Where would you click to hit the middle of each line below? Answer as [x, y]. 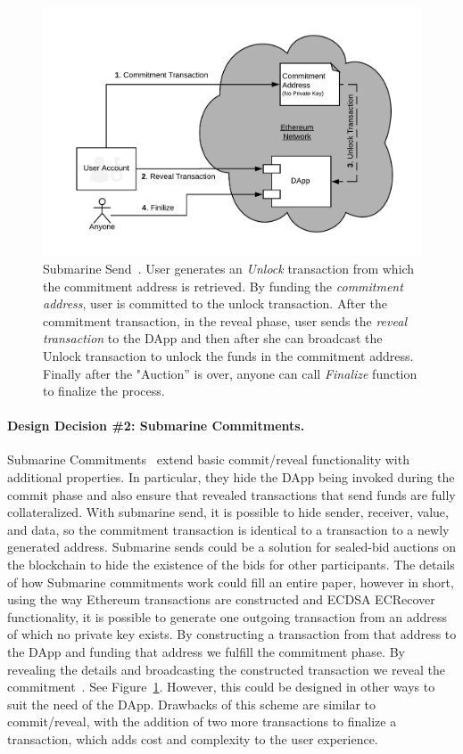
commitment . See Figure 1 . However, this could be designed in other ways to [221, 687]
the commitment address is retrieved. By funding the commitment [223, 286]
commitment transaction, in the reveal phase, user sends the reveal [225, 320]
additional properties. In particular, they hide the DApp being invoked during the [231, 477]
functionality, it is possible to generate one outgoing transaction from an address [227, 616]
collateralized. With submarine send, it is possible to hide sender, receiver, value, [228, 512]
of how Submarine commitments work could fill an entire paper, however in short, [231, 582]
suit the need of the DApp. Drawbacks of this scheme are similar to [192, 704]
